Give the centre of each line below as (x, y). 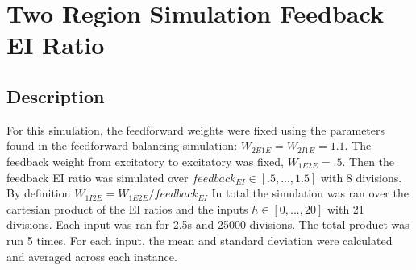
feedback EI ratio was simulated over (98, 177)
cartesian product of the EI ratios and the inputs (127, 208)
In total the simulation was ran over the (310, 193)
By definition (39, 193)
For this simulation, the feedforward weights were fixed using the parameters (196, 129)
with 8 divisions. (361, 177)
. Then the (368, 161)
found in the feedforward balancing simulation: (122, 145)
